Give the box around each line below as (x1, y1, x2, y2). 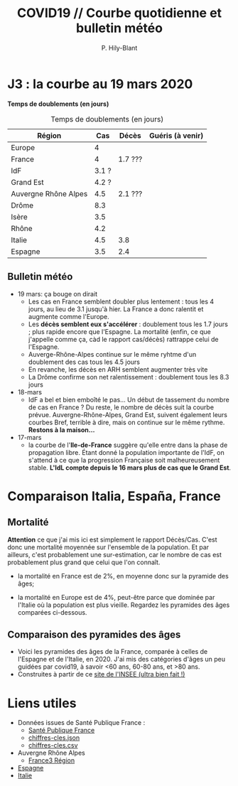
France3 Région (28, 756, 75, 765)
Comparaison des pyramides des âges (7, 628, 181, 640)
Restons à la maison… (28, 425, 95, 434)
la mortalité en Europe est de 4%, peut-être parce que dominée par (17, 593, 215, 601)
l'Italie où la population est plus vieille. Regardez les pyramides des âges (17, 601, 230, 609)
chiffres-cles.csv (28, 741, 78, 750)
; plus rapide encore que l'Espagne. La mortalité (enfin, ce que (28, 327, 211, 335)
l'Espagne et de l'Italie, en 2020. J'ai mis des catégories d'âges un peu (17, 655, 226, 664)
